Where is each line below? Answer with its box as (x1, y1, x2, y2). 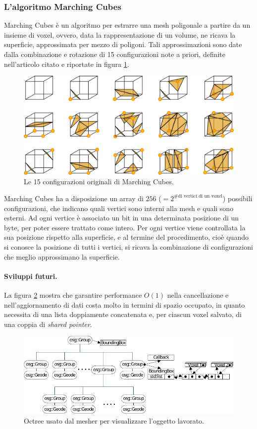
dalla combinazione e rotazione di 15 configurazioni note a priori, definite (4, 49, 226, 59)
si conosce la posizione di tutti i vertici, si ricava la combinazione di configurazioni (4, 241, 253, 252)
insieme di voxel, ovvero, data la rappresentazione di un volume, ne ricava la (4, 29, 236, 40)
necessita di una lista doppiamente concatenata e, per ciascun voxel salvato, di (4, 309, 242, 320)
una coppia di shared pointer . (4, 319, 92, 329)
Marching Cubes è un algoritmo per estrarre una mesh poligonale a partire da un (4, 20, 251, 30)
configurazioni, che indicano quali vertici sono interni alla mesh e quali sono (4, 203, 234, 213)
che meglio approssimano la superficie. (4, 251, 120, 262)
